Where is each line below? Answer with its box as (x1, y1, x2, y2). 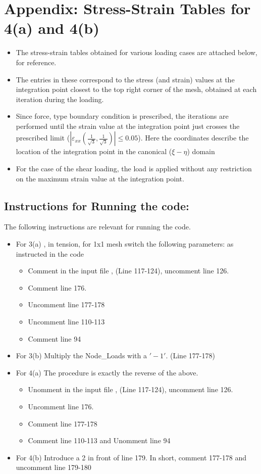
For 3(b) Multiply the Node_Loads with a (16, 350, 147, 361)
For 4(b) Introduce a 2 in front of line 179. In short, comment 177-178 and (16, 452, 247, 462)
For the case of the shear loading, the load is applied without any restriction (16, 163, 252, 174)
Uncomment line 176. (28, 401, 94, 411)
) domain (187, 146, 215, 157)
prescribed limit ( (16, 132, 70, 143)
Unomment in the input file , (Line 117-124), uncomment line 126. (28, 384, 233, 395)
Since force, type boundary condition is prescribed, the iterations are (16, 111, 229, 121)
